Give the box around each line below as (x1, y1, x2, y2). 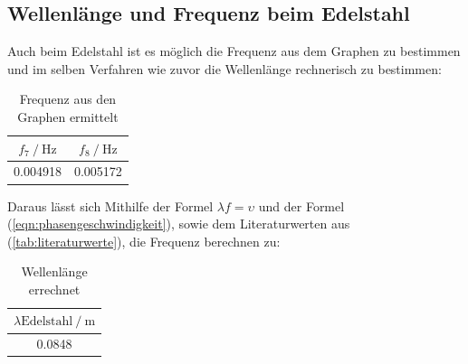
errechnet (28, 279, 81, 298)
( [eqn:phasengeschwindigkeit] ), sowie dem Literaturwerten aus (7, 214, 350, 233)
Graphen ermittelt (17, 107, 119, 126)
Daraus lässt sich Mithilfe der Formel (7, 196, 214, 215)
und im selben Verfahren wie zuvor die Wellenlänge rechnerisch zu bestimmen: (7, 59, 442, 78)
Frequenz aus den (19, 89, 117, 108)
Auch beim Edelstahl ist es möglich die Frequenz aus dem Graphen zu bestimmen (7, 42, 461, 61)
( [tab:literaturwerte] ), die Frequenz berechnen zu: (7, 231, 281, 250)
